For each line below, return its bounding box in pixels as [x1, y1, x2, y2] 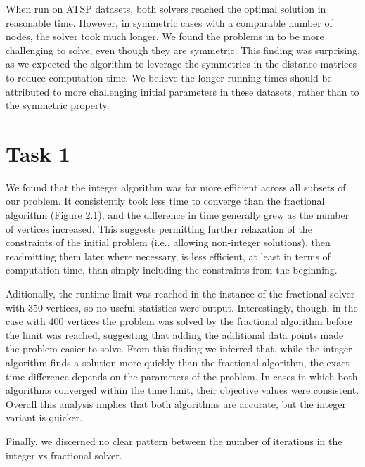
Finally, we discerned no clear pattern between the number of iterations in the [6, 433, 342, 448]
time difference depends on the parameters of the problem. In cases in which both [6, 369, 358, 383]
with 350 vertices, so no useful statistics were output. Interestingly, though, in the [6, 300, 358, 314]
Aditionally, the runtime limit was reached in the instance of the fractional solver [6, 286, 355, 301]
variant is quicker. [6, 410, 83, 425]
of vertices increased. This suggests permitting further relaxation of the [6, 221, 312, 236]
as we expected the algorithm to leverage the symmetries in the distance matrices [6, 56, 357, 71]
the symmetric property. [6, 98, 110, 113]
